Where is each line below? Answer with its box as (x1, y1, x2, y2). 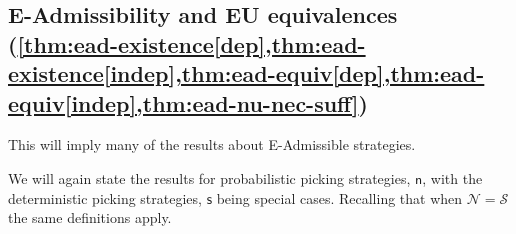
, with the (422, 167, 483, 188)
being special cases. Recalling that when (216, 187, 463, 208)
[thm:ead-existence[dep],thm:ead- (17, 28, 366, 59)
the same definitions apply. (8, 207, 172, 228)
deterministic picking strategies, (8, 187, 202, 208)
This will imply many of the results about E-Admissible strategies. (8, 134, 416, 155)
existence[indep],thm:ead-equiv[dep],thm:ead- (8, 58, 485, 89)
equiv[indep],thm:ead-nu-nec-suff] (8, 87, 359, 118)
